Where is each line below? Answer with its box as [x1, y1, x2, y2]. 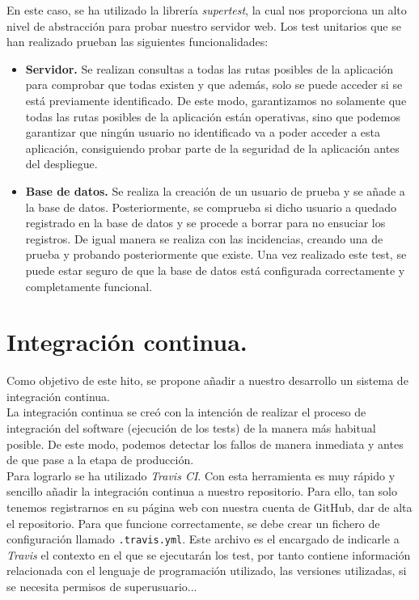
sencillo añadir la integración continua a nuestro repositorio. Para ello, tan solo [6, 483, 397, 500]
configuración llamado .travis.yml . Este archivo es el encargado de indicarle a [6, 530, 400, 547]
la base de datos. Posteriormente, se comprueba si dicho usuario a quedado [25, 198, 396, 215]
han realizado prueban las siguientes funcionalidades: [6, 33, 269, 50]
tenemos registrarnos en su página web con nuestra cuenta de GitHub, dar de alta [6, 498, 413, 515]
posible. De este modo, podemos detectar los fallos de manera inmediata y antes [6, 435, 404, 452]
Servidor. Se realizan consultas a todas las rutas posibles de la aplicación [25, 60, 394, 77]
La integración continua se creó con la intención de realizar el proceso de [6, 404, 366, 420]
